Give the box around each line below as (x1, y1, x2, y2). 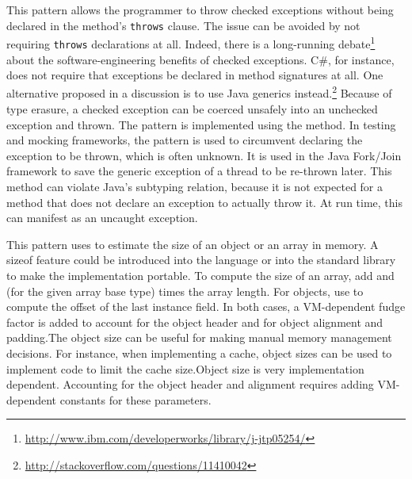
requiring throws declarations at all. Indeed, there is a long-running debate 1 (6, 33, 376, 52)
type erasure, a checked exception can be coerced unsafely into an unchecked (6, 101, 378, 117)
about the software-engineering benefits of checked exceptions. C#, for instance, (6, 51, 395, 67)
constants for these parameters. (59, 391, 212, 408)
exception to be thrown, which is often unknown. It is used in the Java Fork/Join (6, 147, 402, 163)
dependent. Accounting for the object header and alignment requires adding (6, 376, 374, 393)
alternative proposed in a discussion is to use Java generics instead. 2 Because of (6, 82, 392, 102)
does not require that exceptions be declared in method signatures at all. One (6, 67, 383, 83)
